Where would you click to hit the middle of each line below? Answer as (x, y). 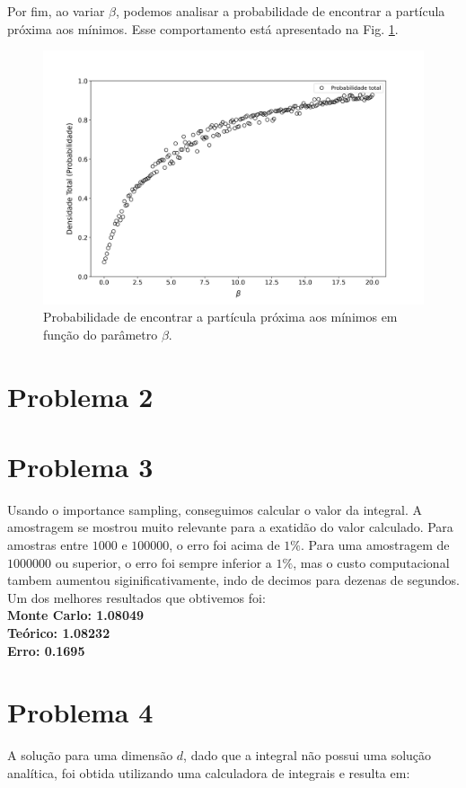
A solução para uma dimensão (90, 755)
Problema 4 (80, 712)
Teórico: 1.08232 (59, 633)
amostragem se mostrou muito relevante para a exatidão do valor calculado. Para (230, 527)
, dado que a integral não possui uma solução (308, 755)
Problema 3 (80, 466)
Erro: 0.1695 (46, 650)
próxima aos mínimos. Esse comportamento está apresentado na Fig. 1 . (203, 28)
